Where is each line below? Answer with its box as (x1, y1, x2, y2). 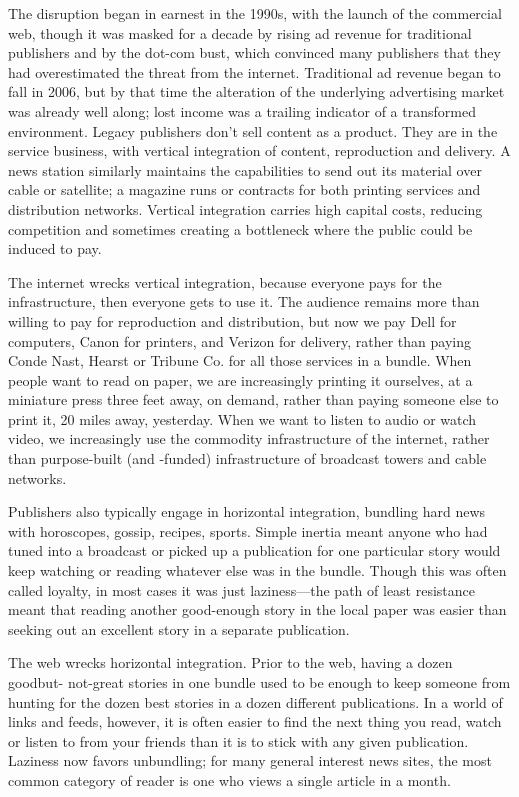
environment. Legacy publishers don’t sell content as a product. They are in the (8, 120, 498, 141)
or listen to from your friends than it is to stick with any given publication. (8, 730, 469, 751)
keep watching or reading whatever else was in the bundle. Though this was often (8, 560, 507, 581)
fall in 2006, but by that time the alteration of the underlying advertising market (8, 81, 505, 102)
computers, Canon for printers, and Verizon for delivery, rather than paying (8, 330, 471, 351)
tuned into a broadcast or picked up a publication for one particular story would (8, 540, 501, 561)
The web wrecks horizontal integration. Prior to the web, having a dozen (8, 652, 453, 673)
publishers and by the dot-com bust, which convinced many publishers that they (8, 42, 501, 63)
